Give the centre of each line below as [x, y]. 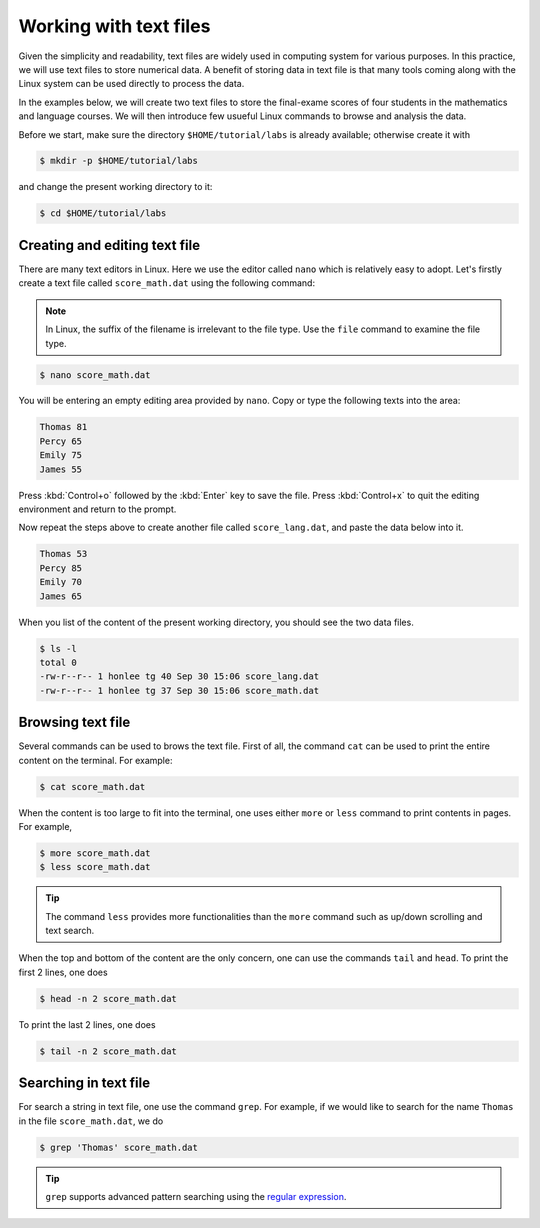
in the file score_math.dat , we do [91, 1121]
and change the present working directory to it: [115, 187]
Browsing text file [74, 722]
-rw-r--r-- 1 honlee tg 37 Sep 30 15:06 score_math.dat [179, 690]
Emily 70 [61, 582]
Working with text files [114, 26]
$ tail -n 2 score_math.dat [108, 1051]
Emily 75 [61, 455]
